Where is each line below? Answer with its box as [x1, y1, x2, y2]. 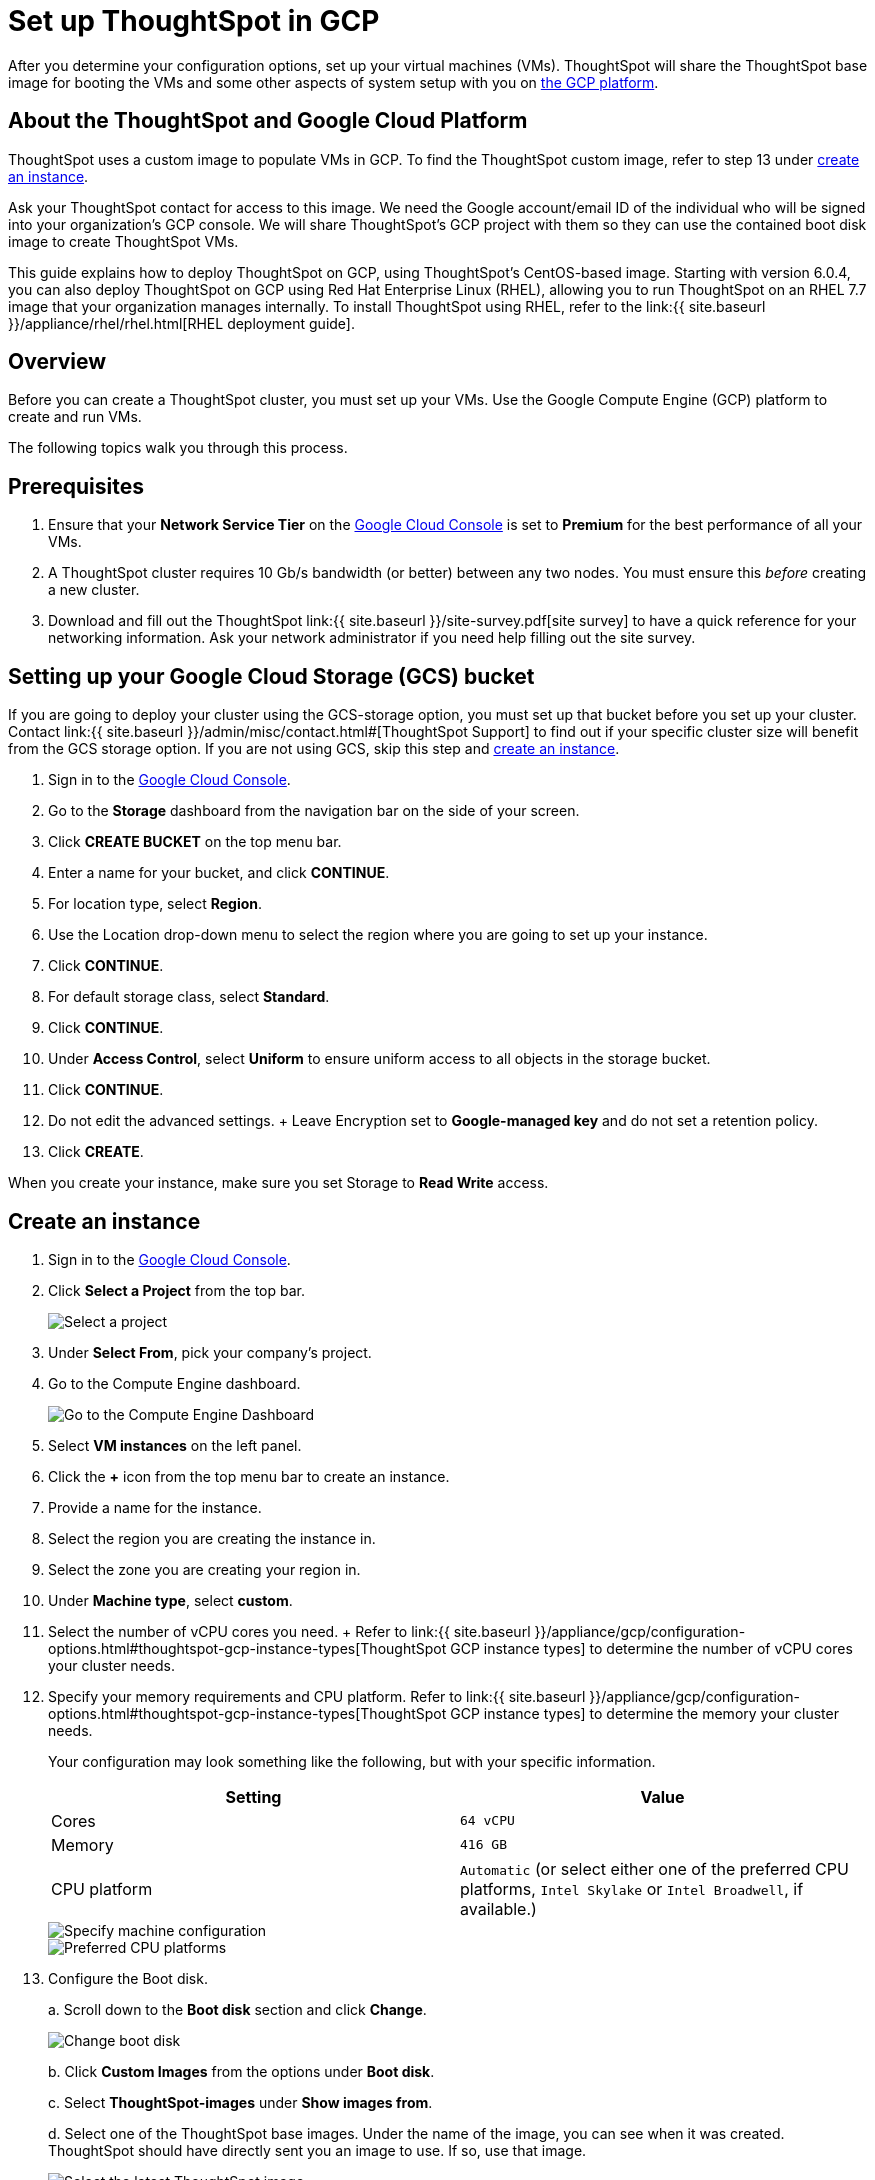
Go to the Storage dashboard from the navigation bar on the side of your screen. [48, 802, 580, 820]
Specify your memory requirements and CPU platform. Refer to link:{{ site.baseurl [48, 1687, 586, 1705]
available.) [460, 1898, 537, 1919]
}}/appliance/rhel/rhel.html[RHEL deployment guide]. [8, 314, 355, 332]
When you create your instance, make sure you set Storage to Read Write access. [8, 1174, 549, 1192]
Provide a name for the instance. [48, 1498, 262, 1516]
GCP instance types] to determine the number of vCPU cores [450, 1639, 853, 1657]
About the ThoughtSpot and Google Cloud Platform [8, 108, 528, 134]
